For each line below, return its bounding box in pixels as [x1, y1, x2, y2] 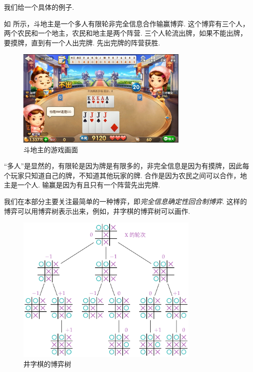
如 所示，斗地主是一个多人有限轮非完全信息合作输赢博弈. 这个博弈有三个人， [4, 18, 250, 28]
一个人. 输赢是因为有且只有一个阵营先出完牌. [17, 180, 160, 190]
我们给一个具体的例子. [4, 2, 74, 12]
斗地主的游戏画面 [23, 144, 78, 154]
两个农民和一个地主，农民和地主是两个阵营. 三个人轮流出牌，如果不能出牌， [4, 28, 247, 38]
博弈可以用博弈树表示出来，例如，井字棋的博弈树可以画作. [4, 206, 190, 216]
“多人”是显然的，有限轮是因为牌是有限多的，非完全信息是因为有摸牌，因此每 [4, 161, 250, 171]
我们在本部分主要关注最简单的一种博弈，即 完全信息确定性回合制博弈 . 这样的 [4, 196, 247, 207]
